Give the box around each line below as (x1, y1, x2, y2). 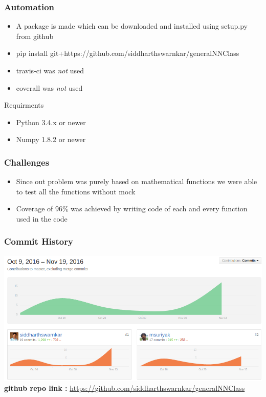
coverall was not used (16, 82, 83, 93)
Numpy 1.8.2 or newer (16, 134, 86, 145)
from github (16, 30, 54, 41)
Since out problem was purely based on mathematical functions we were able (16, 176, 257, 187)
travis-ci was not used (16, 65, 84, 75)
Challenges (4, 155, 50, 168)
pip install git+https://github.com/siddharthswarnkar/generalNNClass (16, 48, 239, 58)
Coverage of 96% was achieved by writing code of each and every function (16, 203, 248, 214)
